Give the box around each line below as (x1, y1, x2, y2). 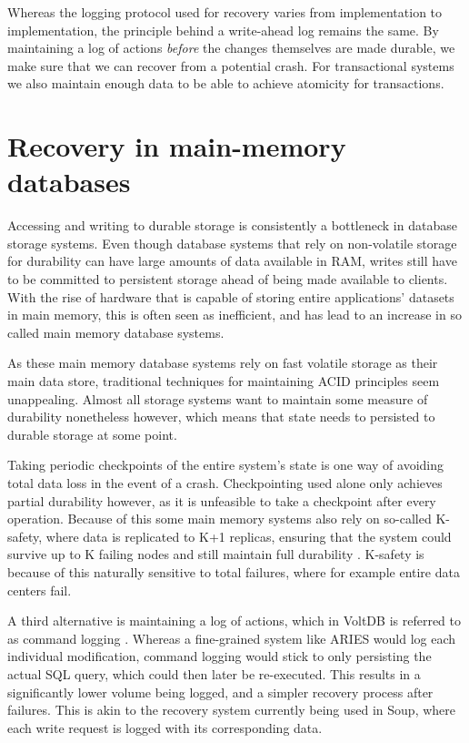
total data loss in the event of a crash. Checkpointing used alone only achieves (7, 473, 443, 492)
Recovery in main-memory (7, 127, 346, 165)
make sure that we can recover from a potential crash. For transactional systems (7, 56, 454, 75)
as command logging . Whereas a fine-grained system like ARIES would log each (7, 628, 456, 647)
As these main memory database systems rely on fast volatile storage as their (7, 353, 438, 372)
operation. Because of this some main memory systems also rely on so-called (7, 509, 432, 528)
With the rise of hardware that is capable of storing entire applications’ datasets (7, 287, 454, 306)
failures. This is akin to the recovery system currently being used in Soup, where (7, 700, 456, 719)
